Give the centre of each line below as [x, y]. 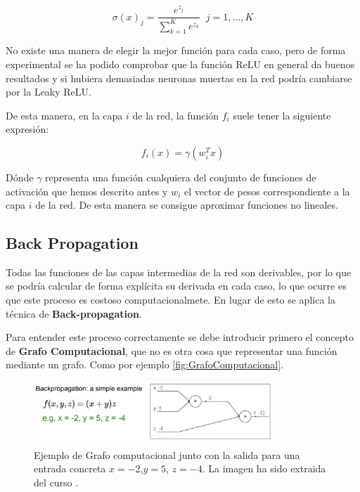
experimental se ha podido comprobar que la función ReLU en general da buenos [180, 64]
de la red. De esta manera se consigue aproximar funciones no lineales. [187, 205]
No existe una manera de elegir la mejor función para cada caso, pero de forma [176, 50]
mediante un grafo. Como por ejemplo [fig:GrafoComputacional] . [145, 364]
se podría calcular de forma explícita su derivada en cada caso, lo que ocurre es [176, 286]
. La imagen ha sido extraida [264, 468]
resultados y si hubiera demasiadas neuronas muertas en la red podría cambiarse [179, 78]
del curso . [56, 482]
